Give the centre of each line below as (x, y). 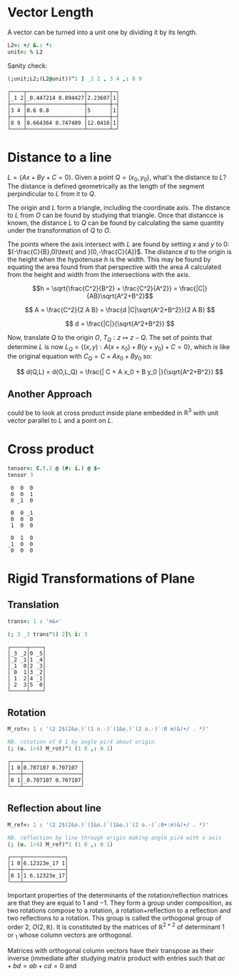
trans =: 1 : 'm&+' (35, 621)
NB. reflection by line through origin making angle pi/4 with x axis (115, 837)
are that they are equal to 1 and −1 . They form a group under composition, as (120, 903)
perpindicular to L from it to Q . (52, 194)
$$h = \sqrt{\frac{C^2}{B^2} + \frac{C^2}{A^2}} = (105, 288)
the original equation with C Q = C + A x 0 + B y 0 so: (80, 357)
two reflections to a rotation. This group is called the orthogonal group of (115, 918)
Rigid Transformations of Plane (101, 579)
